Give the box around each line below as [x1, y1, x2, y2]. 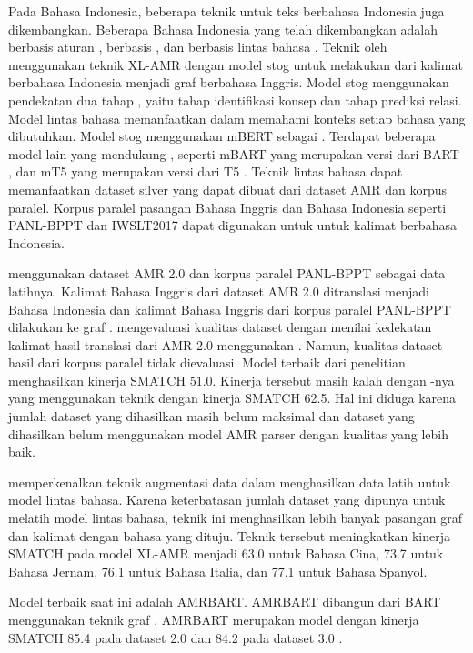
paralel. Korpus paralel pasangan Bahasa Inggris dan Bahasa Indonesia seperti [8, 197, 447, 216]
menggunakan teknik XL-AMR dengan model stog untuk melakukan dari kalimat [8, 55, 463, 74]
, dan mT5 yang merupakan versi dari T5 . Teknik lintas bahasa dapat [8, 162, 403, 181]
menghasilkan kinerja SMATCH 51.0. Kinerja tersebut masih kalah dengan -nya [8, 370, 455, 389]
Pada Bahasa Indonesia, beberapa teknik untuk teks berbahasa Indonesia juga [8, 2, 445, 20]
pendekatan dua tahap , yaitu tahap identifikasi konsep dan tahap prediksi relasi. [8, 90, 462, 109]
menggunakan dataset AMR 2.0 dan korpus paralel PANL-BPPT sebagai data [8, 264, 446, 283]
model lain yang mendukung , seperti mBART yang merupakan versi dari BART [8, 144, 459, 163]
